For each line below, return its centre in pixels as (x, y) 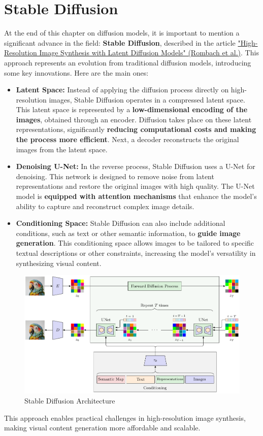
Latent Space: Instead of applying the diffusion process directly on (122, 90)
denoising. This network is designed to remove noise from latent (115, 176)
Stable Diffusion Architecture (70, 400)
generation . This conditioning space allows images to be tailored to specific (135, 243)
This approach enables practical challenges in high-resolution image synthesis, (125, 417)
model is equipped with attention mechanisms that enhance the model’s (136, 196)
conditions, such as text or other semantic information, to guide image (128, 233)
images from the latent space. (62, 149)
